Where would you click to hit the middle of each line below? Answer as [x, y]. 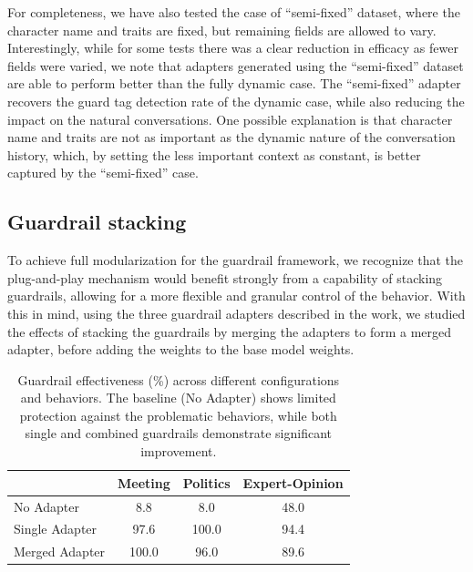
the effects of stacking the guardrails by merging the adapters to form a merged [230, 331]
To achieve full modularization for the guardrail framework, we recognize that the [236, 260]
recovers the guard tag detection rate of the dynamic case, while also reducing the [236, 101]
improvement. [179, 451]
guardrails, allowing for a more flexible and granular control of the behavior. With [236, 296]
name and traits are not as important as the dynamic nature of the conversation [231, 137]
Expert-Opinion [293, 482]
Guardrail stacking [97, 222]
